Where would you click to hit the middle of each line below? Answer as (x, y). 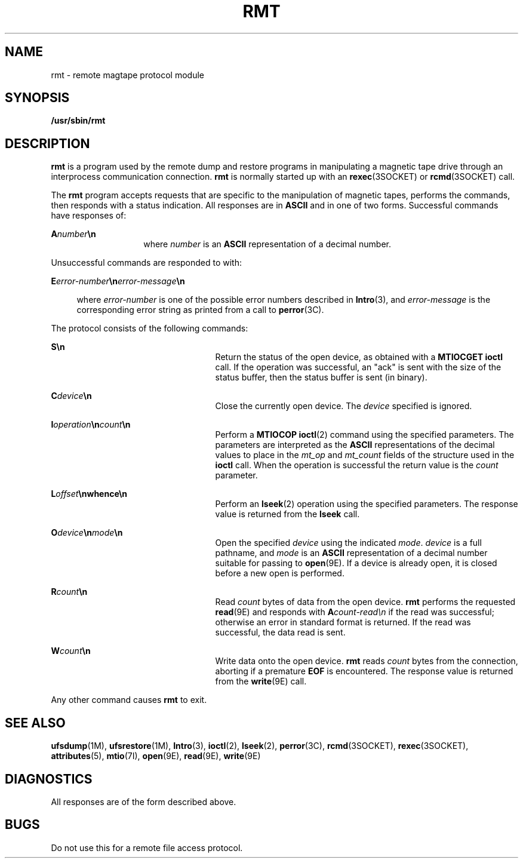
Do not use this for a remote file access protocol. (147, 847)
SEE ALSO (35, 723)
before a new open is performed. (280, 573)
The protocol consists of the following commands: (150, 328)
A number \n (73, 234)
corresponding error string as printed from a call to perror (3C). (200, 310)
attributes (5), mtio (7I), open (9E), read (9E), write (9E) (156, 756)
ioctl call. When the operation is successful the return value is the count (357, 465)
